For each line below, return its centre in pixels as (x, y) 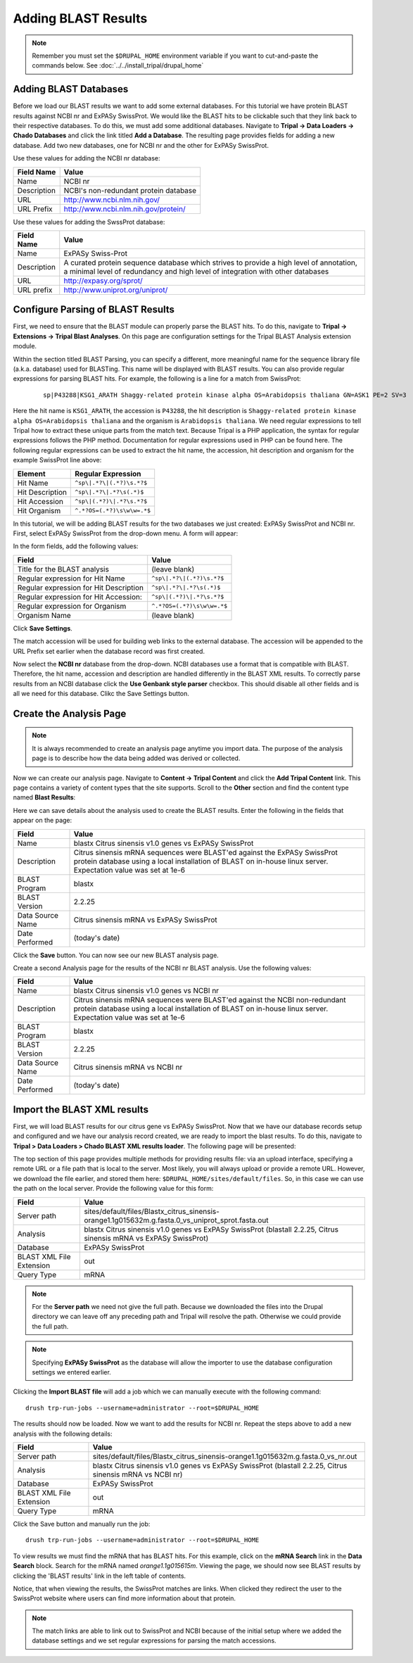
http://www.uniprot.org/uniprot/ (116, 290)
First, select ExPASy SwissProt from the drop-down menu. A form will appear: (126, 533)
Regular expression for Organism (72, 606)
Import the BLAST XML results (81, 1109)
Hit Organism (39, 510)
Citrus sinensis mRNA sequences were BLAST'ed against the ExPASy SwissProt (205, 852)
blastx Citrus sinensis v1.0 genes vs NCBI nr (146, 991)
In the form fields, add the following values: (76, 546)
